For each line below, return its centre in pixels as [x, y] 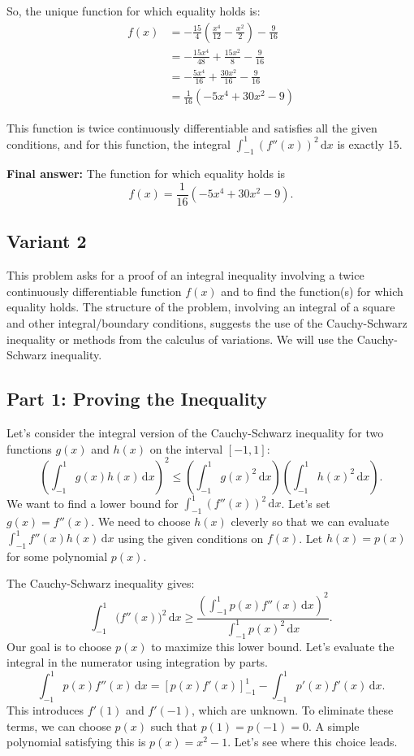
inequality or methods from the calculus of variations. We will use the [180, 339]
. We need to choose [141, 521]
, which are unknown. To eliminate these [292, 710]
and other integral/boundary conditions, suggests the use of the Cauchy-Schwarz [207, 323]
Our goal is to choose [59, 646]
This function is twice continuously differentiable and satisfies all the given [192, 127]
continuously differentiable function [94, 291]
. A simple [334, 726]
